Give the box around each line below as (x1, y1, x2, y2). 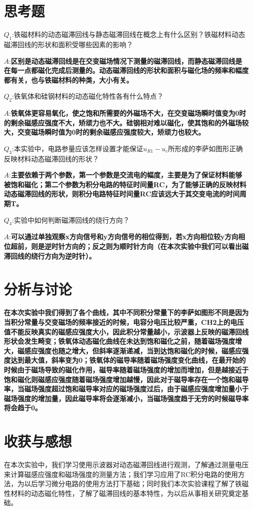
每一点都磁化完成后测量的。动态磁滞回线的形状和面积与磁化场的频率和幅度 (10, 65, 249, 75)
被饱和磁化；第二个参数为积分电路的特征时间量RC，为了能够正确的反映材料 (4, 179, 247, 189)
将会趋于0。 (4, 403, 42, 413)
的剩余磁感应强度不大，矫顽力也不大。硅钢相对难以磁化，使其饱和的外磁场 (4, 117, 242, 127)
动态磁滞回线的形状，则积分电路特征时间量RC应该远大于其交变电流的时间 (4, 189, 240, 199)
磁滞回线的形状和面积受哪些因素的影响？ (4, 39, 133, 49)
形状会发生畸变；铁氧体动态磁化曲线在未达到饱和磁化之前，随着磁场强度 (4, 336, 235, 346)
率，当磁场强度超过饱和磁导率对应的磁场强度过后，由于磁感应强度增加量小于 (4, 384, 249, 394)
